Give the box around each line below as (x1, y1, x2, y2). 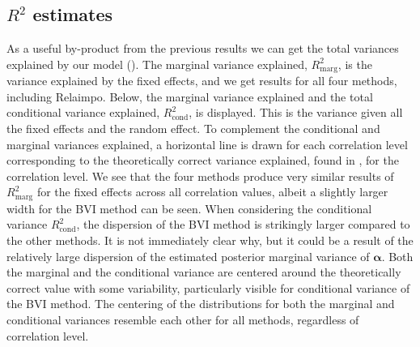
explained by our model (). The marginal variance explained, (6, 55, 308, 72)
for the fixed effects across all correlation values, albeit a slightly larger (36, 183, 388, 200)
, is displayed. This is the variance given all (189, 104, 403, 121)
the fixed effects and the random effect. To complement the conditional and (6, 120, 380, 137)
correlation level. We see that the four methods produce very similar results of (6, 167, 394, 184)
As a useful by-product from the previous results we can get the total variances (6, 40, 399, 57)
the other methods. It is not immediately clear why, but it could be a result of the (6, 232, 414, 249)
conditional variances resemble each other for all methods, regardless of (6, 311, 359, 328)
